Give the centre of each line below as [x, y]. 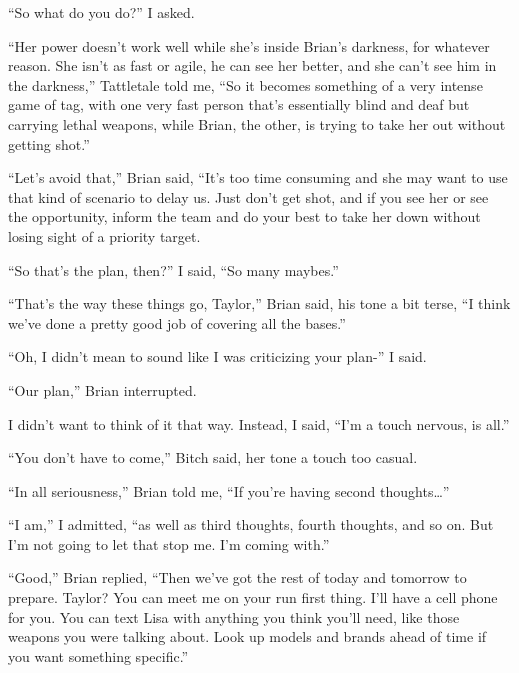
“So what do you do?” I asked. [101, 12]
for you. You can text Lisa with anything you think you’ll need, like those [234, 616]
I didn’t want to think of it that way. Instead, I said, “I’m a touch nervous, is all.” [259, 423]
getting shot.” [49, 143]
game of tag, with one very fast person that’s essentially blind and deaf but [239, 104]
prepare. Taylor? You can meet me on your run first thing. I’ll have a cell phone [253, 597]
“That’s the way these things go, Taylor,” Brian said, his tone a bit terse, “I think [259, 303]
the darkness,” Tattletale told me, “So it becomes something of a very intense [245, 84]
